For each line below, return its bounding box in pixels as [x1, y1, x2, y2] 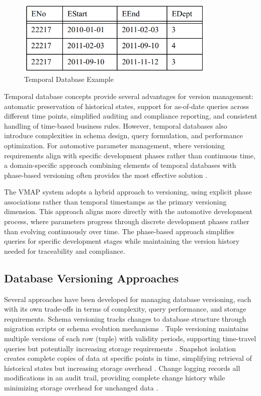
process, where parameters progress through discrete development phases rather [4, 216, 249, 227]
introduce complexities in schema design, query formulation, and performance [4, 130, 243, 141]
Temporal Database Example [24, 74, 114, 84]
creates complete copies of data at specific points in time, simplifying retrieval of [4, 353, 252, 363]
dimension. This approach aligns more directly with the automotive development [4, 206, 252, 217]
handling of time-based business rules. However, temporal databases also [4, 120, 227, 131]
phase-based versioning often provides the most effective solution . [4, 169, 208, 180]
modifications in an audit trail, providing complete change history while [4, 372, 225, 383]
